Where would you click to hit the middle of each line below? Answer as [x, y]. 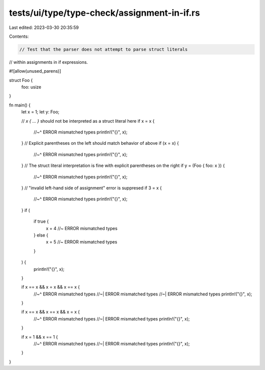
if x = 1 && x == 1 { [40, 337]
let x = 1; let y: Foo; [40, 112]
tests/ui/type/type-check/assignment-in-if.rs [105, 13]
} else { [41, 235]
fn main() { [20, 105]
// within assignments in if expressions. [49, 62]
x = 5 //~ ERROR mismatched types [81, 242]
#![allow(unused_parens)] [35, 71]
